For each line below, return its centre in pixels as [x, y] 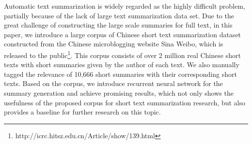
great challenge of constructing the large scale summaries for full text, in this [118, 25]
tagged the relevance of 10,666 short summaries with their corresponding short [120, 74]
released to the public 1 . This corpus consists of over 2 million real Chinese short [122, 54]
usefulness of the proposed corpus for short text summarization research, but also [125, 102]
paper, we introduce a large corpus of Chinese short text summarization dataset [123, 34]
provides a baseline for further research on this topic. [82, 112]
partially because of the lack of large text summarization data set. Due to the [119, 15]
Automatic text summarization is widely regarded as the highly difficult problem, [125, 6]
